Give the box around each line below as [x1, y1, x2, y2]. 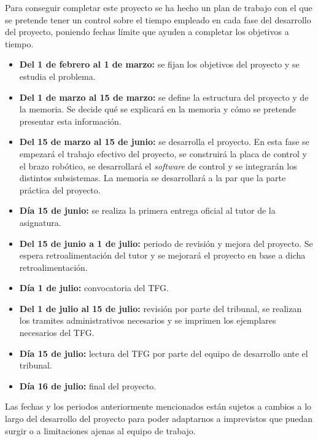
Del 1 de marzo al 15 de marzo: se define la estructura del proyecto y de [19, 90, 309, 103]
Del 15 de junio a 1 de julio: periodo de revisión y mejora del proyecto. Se [19, 236, 313, 249]
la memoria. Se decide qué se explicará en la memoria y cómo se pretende [19, 103, 296, 115]
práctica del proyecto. [19, 183, 101, 196]
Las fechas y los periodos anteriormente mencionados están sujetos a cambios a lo [5, 400, 312, 413]
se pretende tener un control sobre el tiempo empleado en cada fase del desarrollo [5, 13, 311, 26]
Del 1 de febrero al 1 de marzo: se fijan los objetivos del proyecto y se [19, 58, 300, 71]
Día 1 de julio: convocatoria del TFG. [19, 281, 169, 294]
